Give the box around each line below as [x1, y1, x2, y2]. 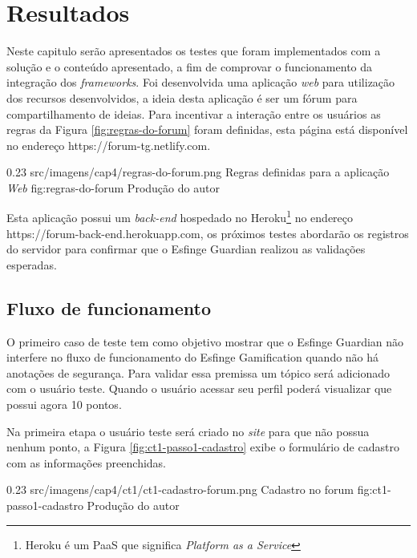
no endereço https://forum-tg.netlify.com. [6, 136, 211, 153]
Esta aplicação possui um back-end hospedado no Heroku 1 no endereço [6, 207, 354, 226]
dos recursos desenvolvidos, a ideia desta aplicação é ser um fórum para [6, 89, 358, 106]
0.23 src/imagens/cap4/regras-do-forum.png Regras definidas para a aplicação [6, 164, 390, 180]
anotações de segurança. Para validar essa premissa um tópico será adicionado [6, 364, 391, 381]
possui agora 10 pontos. [6, 396, 122, 413]
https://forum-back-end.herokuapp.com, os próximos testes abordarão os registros [6, 224, 409, 241]
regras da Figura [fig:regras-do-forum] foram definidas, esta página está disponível [6, 121, 408, 138]
